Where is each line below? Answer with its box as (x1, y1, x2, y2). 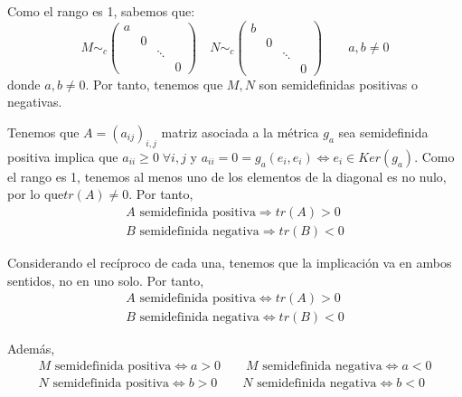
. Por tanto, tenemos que (85, 74, 223, 93)
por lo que (7, 184, 64, 203)
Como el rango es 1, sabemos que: (7, 2, 195, 20)
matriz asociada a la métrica (161, 122, 319, 141)
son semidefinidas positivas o (259, 74, 418, 93)
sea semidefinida (338, 122, 429, 141)
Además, (7, 339, 55, 358)
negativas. (7, 92, 62, 111)
